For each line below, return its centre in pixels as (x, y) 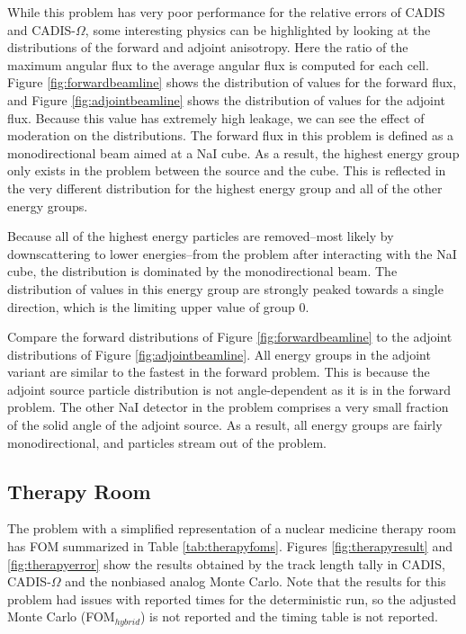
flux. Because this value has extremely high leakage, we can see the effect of (216, 117)
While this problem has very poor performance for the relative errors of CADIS (226, 12)
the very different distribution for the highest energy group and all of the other (225, 188)
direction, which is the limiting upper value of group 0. (158, 306)
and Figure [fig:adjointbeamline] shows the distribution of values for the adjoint (226, 99)
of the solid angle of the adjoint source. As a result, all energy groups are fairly (225, 425)
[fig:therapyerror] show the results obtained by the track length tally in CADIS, (226, 563)
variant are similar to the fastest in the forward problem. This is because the (219, 372)
